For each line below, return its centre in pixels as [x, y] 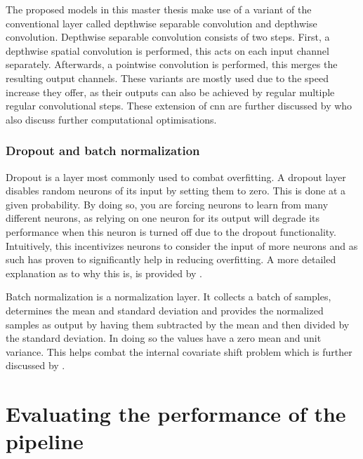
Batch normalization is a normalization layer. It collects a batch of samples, [169, 297]
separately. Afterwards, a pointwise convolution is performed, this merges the [172, 64]
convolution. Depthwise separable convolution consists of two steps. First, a [168, 37]
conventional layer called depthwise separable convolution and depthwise [161, 23]
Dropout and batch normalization [103, 151]
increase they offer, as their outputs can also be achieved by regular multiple [170, 92]
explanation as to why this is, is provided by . [104, 273]
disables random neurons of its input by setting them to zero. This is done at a [176, 191]
